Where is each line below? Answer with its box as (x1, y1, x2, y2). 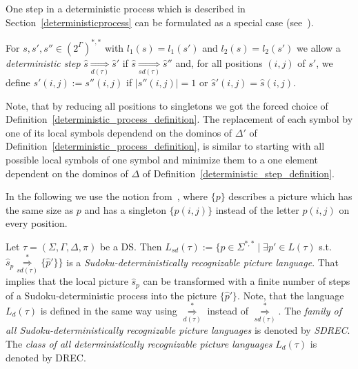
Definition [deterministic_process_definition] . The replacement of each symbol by (6, 112, 353, 126)
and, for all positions (175, 55, 263, 70)
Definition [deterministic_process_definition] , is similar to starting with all (6, 139, 325, 153)
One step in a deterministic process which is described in (6, 1, 246, 15)
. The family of (278, 303, 341, 318)
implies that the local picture (6, 274, 128, 288)
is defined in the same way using (40, 303, 177, 318)
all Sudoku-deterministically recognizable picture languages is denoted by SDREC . (6, 323, 350, 337)
